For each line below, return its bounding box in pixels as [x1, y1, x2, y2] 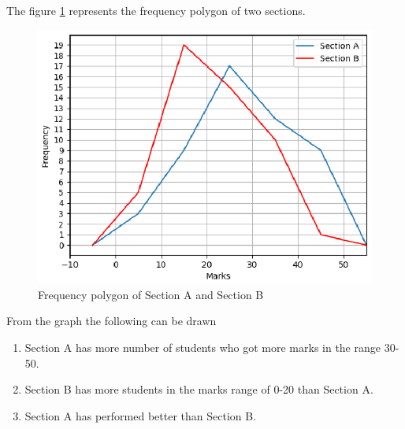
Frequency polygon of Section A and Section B [38, 286, 264, 302]
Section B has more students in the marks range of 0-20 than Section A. [24, 381, 373, 398]
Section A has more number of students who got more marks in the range [24, 339, 381, 356]
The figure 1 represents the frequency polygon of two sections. [6, 2, 306, 18]
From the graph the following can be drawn [6, 313, 217, 329]
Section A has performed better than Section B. [24, 407, 257, 423]
